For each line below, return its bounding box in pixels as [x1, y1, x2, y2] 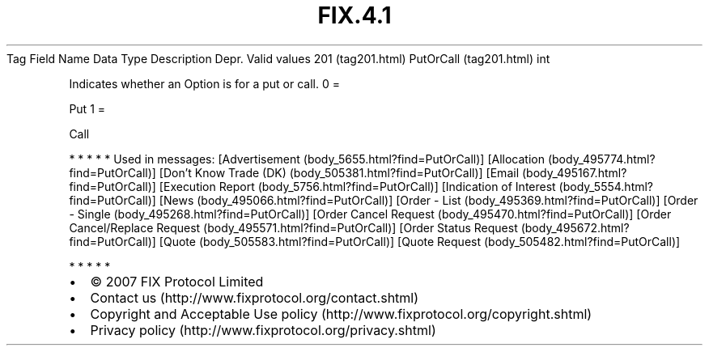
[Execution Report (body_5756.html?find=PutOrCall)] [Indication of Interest [159, 179, 556, 193]
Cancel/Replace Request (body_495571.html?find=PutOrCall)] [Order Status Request [69, 220, 518, 235]
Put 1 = [69, 101, 106, 116]
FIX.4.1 [317, 2, 392, 29]
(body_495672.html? [520, 220, 630, 235]
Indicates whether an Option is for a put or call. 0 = [69, 76, 341, 91]
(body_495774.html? [547, 151, 656, 166]
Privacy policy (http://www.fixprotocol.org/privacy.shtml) [90, 321, 436, 338]
